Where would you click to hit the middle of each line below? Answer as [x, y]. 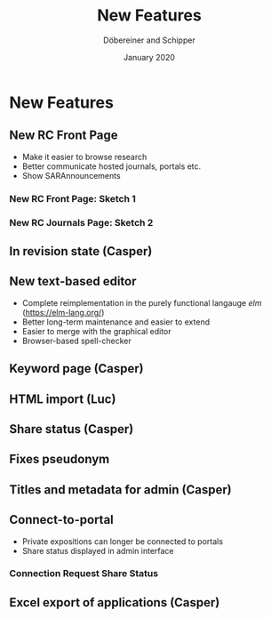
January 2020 [149, 57]
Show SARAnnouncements [72, 175]
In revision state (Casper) [81, 251]
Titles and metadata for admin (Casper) [121, 490]
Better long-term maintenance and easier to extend [116, 322]
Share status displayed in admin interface [98, 550]
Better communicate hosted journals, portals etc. [112, 166]
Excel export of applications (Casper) [115, 602]
